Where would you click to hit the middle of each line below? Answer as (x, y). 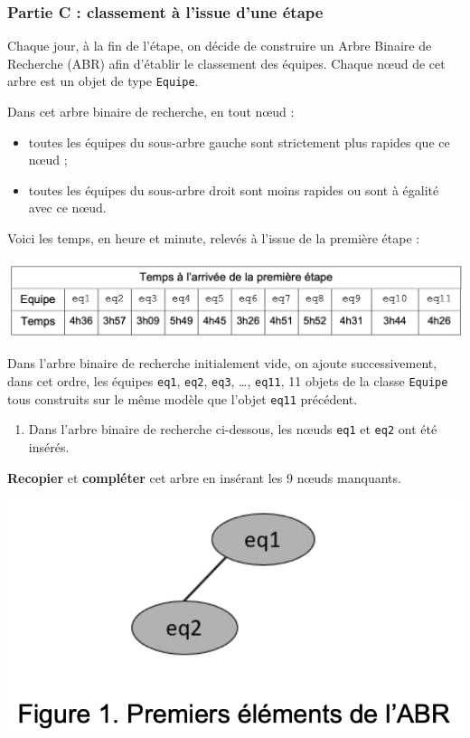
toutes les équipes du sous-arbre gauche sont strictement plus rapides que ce (239, 142)
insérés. (49, 446)
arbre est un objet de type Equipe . (103, 81)
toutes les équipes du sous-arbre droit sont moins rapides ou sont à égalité (234, 189)
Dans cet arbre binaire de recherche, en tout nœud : (151, 112)
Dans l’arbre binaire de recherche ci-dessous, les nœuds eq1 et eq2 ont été (233, 429)
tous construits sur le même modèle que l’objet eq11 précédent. (183, 398)
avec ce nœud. (67, 208)
